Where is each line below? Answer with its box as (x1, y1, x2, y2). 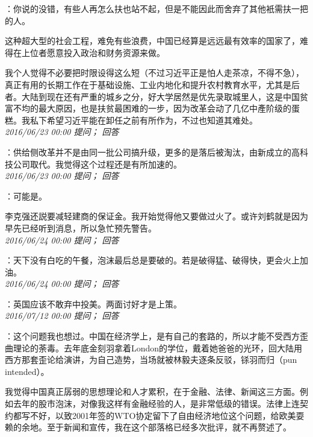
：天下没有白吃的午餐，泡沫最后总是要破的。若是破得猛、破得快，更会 (5, 254, 283, 266)
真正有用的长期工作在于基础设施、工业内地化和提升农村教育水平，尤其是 (5, 78, 291, 90)
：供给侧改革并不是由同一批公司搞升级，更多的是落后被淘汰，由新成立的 (5, 145, 291, 158)
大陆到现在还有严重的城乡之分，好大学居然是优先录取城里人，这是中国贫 (21, 90, 308, 102)
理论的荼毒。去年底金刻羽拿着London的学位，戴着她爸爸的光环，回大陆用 (13, 341, 303, 354)
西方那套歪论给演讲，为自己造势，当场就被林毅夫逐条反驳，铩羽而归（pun (5, 353, 297, 366)
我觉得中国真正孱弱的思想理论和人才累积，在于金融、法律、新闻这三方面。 (5, 385, 300, 398)
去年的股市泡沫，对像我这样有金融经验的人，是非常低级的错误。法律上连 (13, 397, 300, 410)
